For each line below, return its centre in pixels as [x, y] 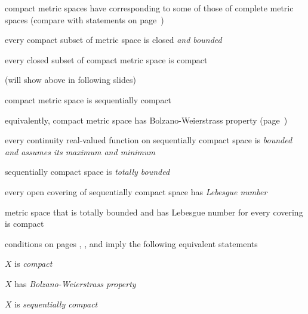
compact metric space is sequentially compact [88, 99]
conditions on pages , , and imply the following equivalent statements [131, 243]
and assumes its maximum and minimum [80, 151]
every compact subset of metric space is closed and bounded [113, 40]
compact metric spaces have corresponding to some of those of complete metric [149, 8]
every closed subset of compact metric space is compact [106, 59]
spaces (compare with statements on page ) [84, 19]
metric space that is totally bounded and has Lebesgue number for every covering [154, 212]
